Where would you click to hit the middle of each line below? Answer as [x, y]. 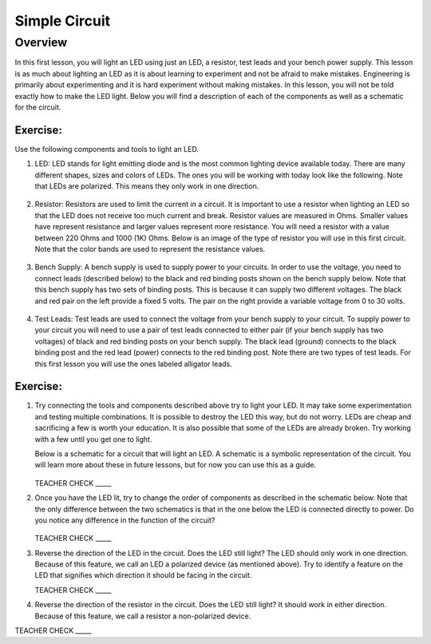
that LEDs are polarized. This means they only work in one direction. [147, 186]
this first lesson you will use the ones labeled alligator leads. [134, 364]
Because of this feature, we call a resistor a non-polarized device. [143, 616]
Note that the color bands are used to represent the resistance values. [150, 248]
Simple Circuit [63, 21]
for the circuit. [38, 107]
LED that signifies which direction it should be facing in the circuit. [143, 575]
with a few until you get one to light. [93, 439]
